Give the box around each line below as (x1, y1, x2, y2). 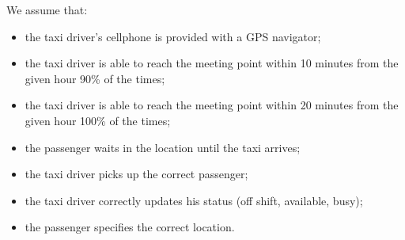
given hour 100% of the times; (25, 112, 171, 128)
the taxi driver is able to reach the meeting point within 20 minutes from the (25, 97, 399, 113)
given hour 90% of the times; (25, 70, 165, 86)
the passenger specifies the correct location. (25, 219, 235, 235)
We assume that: (6, 2, 88, 17)
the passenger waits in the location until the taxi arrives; (25, 139, 301, 155)
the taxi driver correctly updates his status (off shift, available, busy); (25, 192, 363, 208)
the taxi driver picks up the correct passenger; (25, 166, 248, 182)
